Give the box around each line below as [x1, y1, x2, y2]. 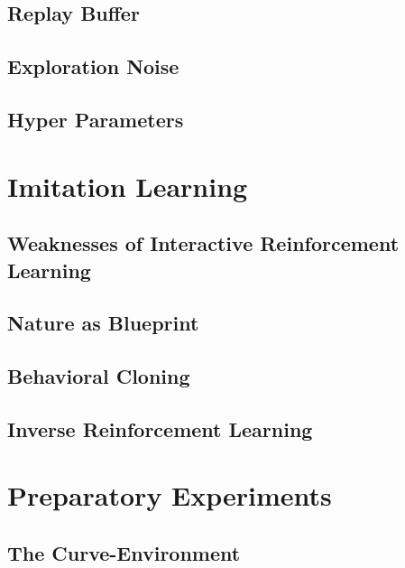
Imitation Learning [7, 167, 248, 204]
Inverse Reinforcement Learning [7, 414, 313, 442]
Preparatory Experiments [7, 477, 332, 514]
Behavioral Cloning [7, 362, 190, 390]
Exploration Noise [7, 52, 179, 80]
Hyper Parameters [7, 105, 184, 133]
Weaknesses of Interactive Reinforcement [7, 229, 400, 257]
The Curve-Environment [7, 539, 241, 566]
